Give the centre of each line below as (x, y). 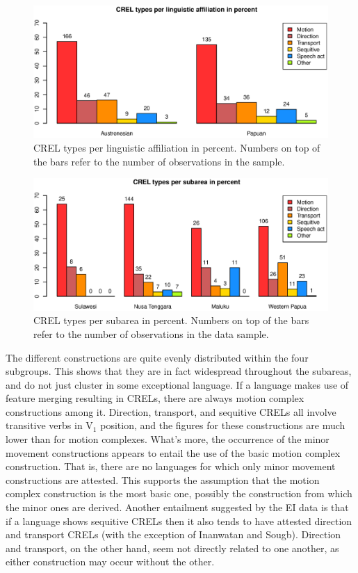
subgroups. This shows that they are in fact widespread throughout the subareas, (179, 371)
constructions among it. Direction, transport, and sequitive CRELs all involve (171, 411)
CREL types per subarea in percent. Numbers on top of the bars (171, 320)
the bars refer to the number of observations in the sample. (159, 161)
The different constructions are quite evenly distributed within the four (157, 357)
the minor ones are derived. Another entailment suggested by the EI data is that (177, 507)
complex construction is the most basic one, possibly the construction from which (179, 493)
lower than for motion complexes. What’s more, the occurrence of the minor (168, 439)
